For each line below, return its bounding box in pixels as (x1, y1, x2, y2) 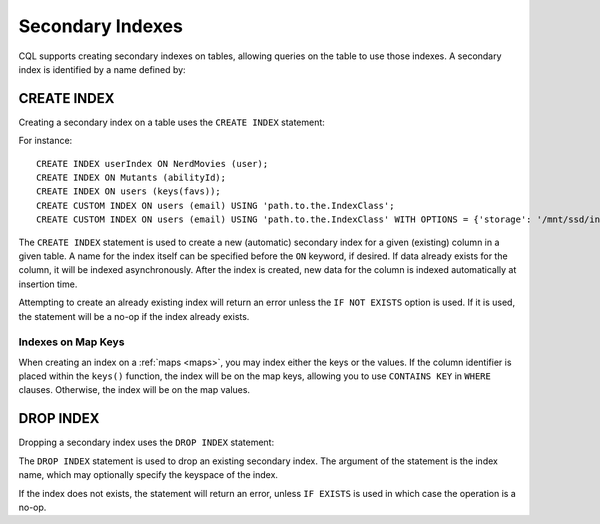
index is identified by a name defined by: (18, 63, 186, 75)
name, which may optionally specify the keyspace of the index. (18, 469, 279, 481)
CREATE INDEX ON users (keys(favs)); (36, 186, 222, 197)
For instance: (18, 135, 73, 147)
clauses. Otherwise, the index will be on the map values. (18, 384, 250, 396)
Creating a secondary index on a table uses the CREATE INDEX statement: (18, 116, 325, 128)
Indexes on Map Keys (18, 335, 125, 349)
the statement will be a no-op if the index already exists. (18, 310, 250, 322)
